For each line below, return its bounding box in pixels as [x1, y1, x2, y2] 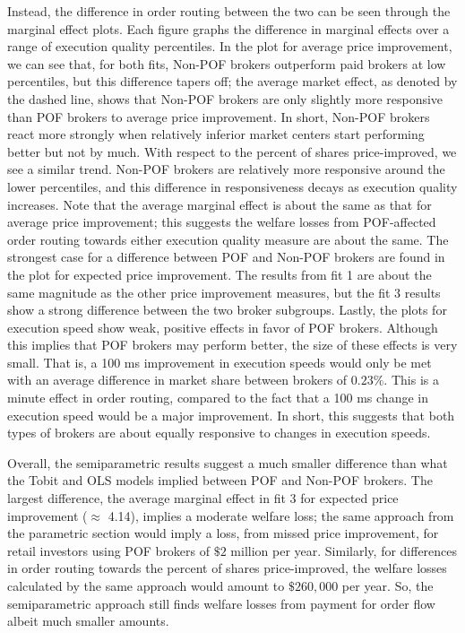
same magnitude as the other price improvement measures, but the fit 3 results [7, 282, 441, 301]
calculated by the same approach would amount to [7, 577, 285, 594]
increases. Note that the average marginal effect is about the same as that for [7, 195, 432, 213]
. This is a [383, 370, 439, 389]
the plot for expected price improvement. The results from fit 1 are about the [7, 264, 432, 283]
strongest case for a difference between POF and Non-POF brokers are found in [7, 247, 445, 266]
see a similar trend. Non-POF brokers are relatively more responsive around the [7, 160, 445, 178]
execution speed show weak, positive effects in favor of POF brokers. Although [7, 317, 438, 336]
